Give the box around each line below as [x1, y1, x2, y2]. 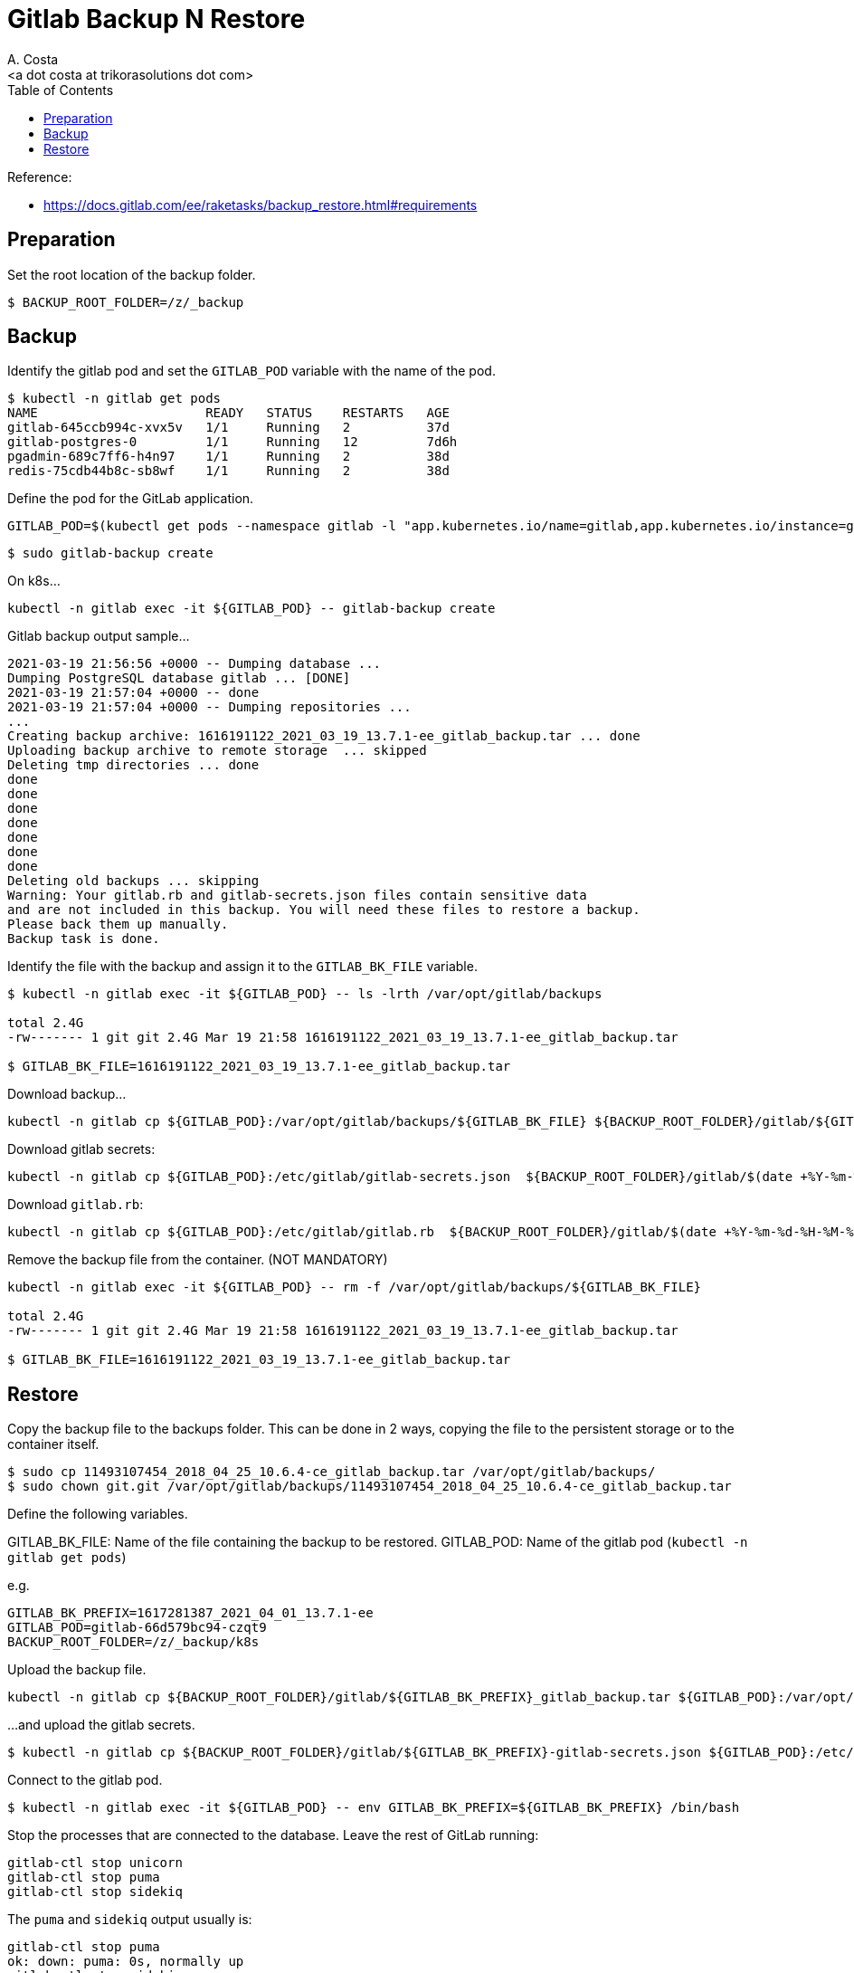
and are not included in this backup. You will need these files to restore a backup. [7, 902, 640, 918]
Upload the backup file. [7, 1662, 147, 1678]
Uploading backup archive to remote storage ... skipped [7, 743, 427, 758]
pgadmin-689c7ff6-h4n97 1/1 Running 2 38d [7, 449, 450, 464]
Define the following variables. [7, 1506, 188, 1522]
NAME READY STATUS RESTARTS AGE [7, 405, 450, 421]
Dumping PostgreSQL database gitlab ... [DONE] [7, 671, 351, 686]
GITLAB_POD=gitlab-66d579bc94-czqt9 [7, 1620, 267, 1635]
